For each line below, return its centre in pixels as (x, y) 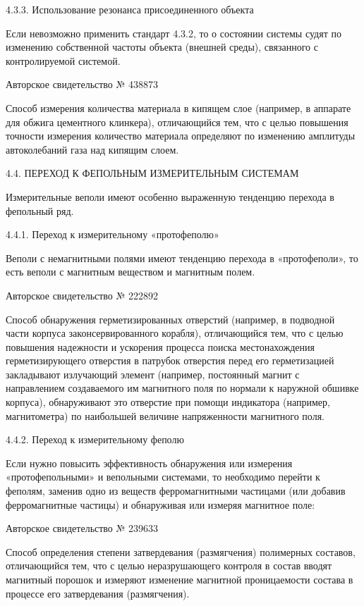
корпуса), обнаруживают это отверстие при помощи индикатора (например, (168, 402)
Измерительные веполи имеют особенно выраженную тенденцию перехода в (170, 196)
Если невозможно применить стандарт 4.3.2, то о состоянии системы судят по (174, 33)
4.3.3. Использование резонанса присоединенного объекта (130, 9)
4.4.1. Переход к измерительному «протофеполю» (113, 234)
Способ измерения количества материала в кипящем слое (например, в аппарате (178, 107)
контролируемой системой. (63, 60)
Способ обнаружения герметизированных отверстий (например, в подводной (170, 319)
